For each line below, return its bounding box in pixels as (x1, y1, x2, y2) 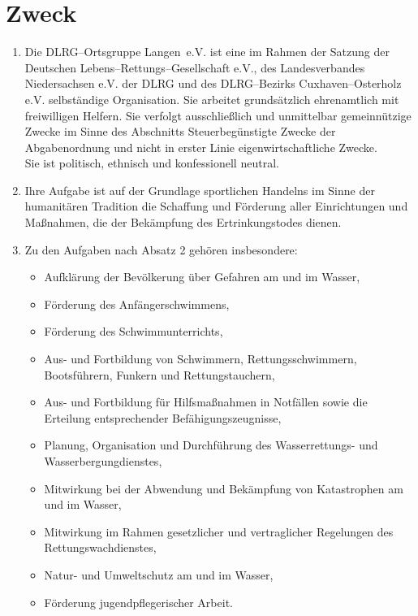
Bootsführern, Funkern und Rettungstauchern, (44, 366, 275, 383)
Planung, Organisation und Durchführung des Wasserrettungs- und (44, 436, 378, 453)
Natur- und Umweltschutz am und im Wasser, (44, 566, 274, 583)
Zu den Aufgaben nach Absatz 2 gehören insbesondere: (24, 241, 298, 258)
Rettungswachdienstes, (44, 539, 157, 556)
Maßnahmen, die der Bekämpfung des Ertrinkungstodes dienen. (24, 214, 342, 231)
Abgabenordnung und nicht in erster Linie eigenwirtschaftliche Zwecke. (24, 138, 377, 155)
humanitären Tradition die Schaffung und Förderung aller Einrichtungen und (24, 197, 408, 215)
